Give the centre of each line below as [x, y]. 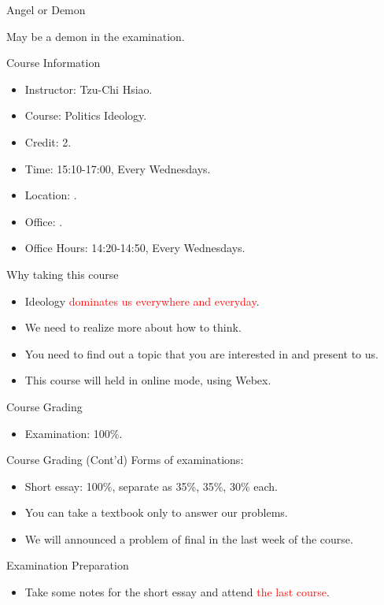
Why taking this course [63, 274]
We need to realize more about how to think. [133, 327]
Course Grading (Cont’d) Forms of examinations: [125, 460]
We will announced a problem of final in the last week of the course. [189, 538]
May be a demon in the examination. [96, 36]
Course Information [54, 63]
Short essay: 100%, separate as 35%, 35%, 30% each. [151, 486]
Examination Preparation [68, 565]
